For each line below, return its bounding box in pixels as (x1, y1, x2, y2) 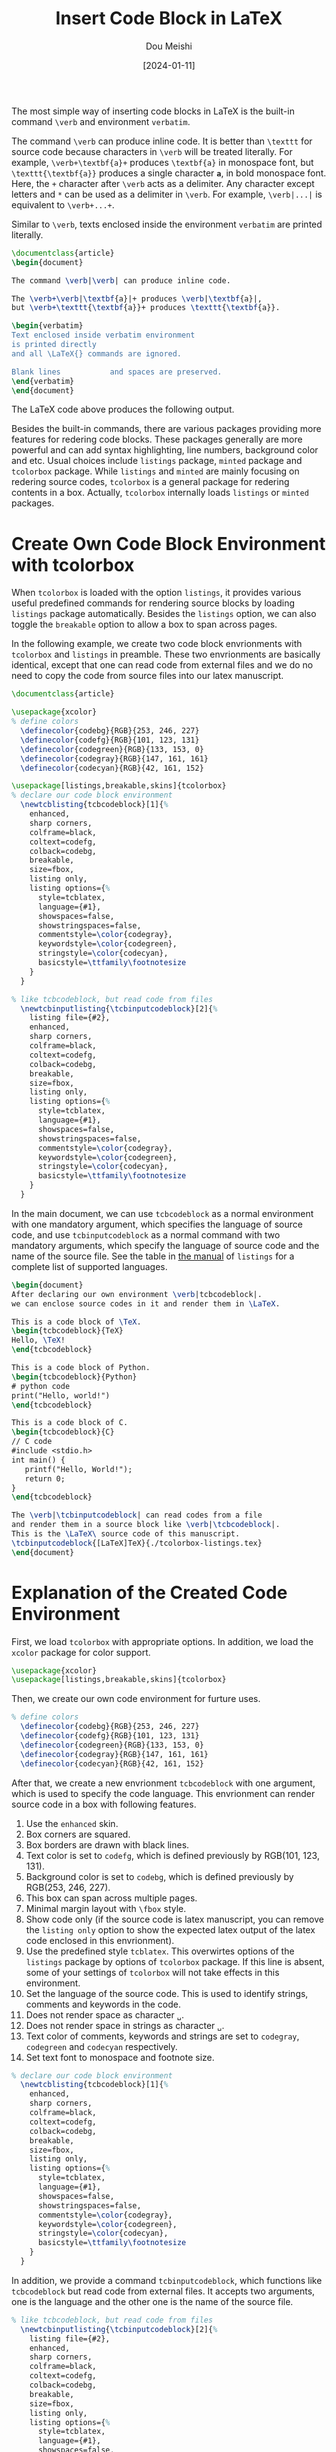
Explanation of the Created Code (11, 1581, 288, 1604)
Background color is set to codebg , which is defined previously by (25, 1870, 294, 1882)
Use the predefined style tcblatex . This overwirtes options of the (25, 1945, 295, 1957)
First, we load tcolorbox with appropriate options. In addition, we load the (11, 1635, 314, 1647)
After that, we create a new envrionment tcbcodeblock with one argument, (11, 1777, 316, 1789)
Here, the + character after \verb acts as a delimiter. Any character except (11, 177, 315, 189)
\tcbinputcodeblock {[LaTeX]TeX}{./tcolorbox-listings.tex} (11, 1538, 263, 1548)
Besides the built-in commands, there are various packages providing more (11, 423, 322, 435)
